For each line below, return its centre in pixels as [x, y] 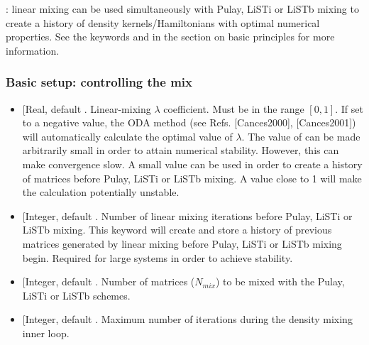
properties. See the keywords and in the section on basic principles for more [170, 37]
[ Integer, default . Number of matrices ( [109, 281]
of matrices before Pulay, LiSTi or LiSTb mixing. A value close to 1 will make [192, 178]
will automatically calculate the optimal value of [127, 136]
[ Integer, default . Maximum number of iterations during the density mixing [187, 319]
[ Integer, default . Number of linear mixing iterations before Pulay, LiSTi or [187, 215]
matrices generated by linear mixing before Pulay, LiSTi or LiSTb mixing [182, 243]
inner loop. [46, 333]
